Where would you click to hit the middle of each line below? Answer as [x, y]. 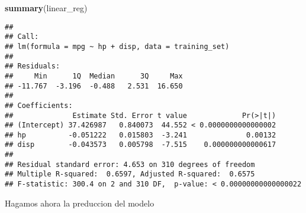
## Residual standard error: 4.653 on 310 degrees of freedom [130, 164]
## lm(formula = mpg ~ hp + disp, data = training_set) [117, 46]
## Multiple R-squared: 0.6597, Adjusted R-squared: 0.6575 [130, 174]
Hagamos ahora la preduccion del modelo [80, 203]
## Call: [22, 37]
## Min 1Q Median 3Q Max [94, 76]
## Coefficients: [39, 105]
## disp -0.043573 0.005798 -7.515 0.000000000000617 [141, 145]
